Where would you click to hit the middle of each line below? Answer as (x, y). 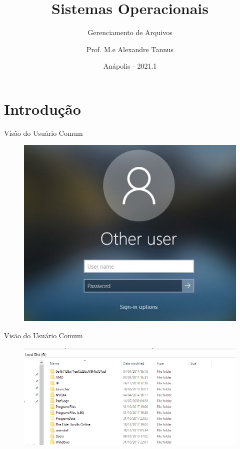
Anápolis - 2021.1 (130, 66)
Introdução (42, 108)
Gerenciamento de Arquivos (130, 32)
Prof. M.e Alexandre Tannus (130, 49)
